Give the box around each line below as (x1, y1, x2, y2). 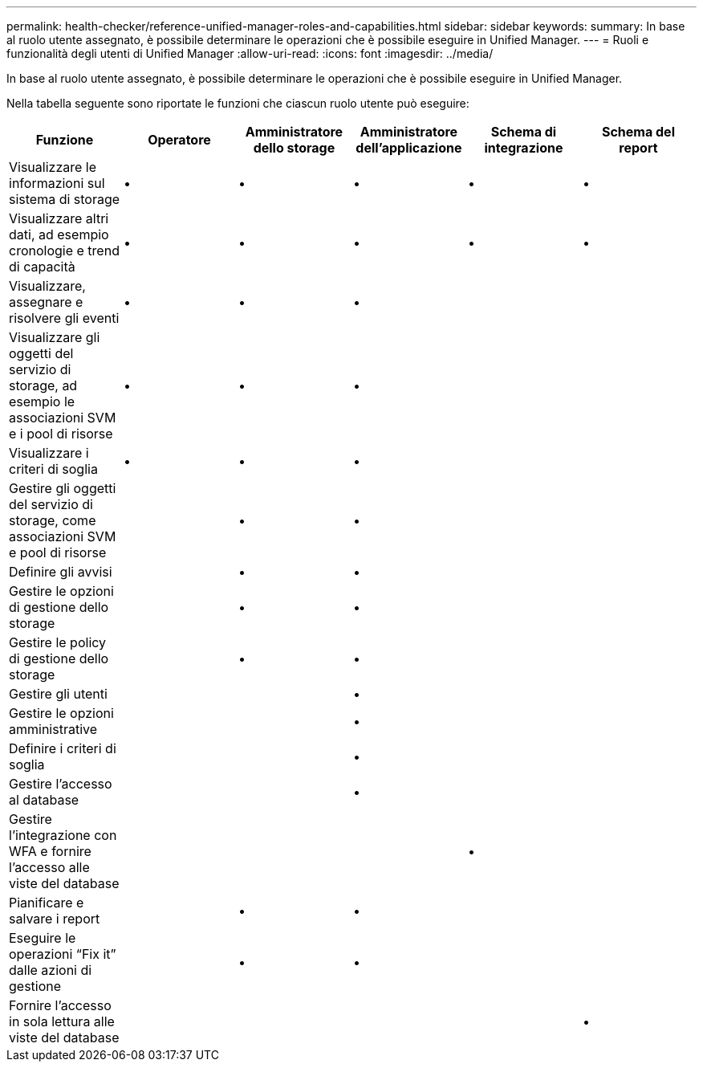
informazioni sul (9, 175, 105, 191)
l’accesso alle (9, 859, 90, 875)
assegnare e (9, 294, 83, 310)
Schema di (490, 124, 557, 140)
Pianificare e (9, 895, 84, 911)
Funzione (35, 132, 94, 148)
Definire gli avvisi (9, 564, 112, 580)
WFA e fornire (9, 843, 91, 859)
